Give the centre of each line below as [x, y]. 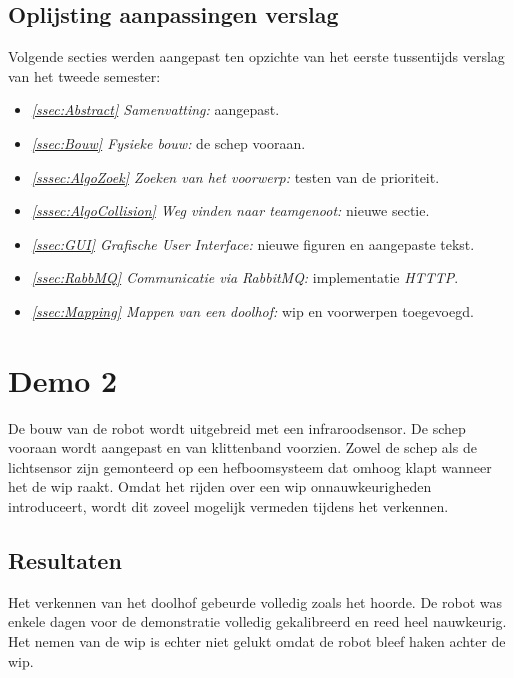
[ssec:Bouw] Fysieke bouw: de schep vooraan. [168, 142]
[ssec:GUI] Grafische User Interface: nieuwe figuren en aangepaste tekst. [253, 243]
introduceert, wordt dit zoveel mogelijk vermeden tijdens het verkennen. [228, 506]
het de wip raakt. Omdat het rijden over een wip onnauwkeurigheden [220, 486]
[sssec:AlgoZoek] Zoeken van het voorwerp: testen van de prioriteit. [235, 176]
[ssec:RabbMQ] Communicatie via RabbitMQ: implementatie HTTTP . [245, 277]
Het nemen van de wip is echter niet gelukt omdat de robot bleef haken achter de [257, 641]
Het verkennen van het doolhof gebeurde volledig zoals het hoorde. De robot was [255, 601]
